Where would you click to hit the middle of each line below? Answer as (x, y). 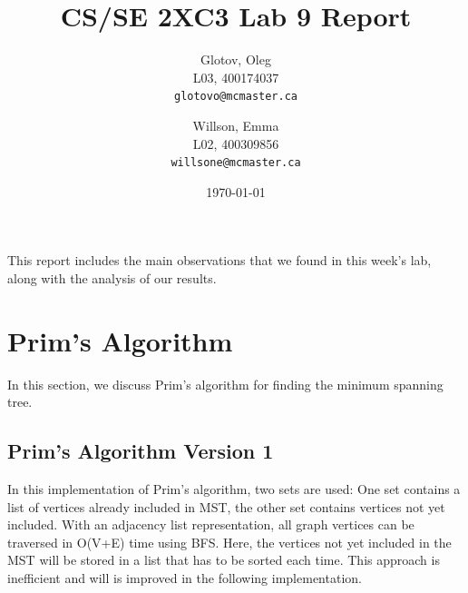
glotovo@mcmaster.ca (236, 97)
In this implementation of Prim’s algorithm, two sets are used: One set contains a (234, 489)
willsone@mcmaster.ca (236, 163)
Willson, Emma (236, 125)
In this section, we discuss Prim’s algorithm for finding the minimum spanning (225, 384)
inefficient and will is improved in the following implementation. (185, 578)
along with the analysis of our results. (112, 278)
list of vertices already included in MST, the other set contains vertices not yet (226, 506)
